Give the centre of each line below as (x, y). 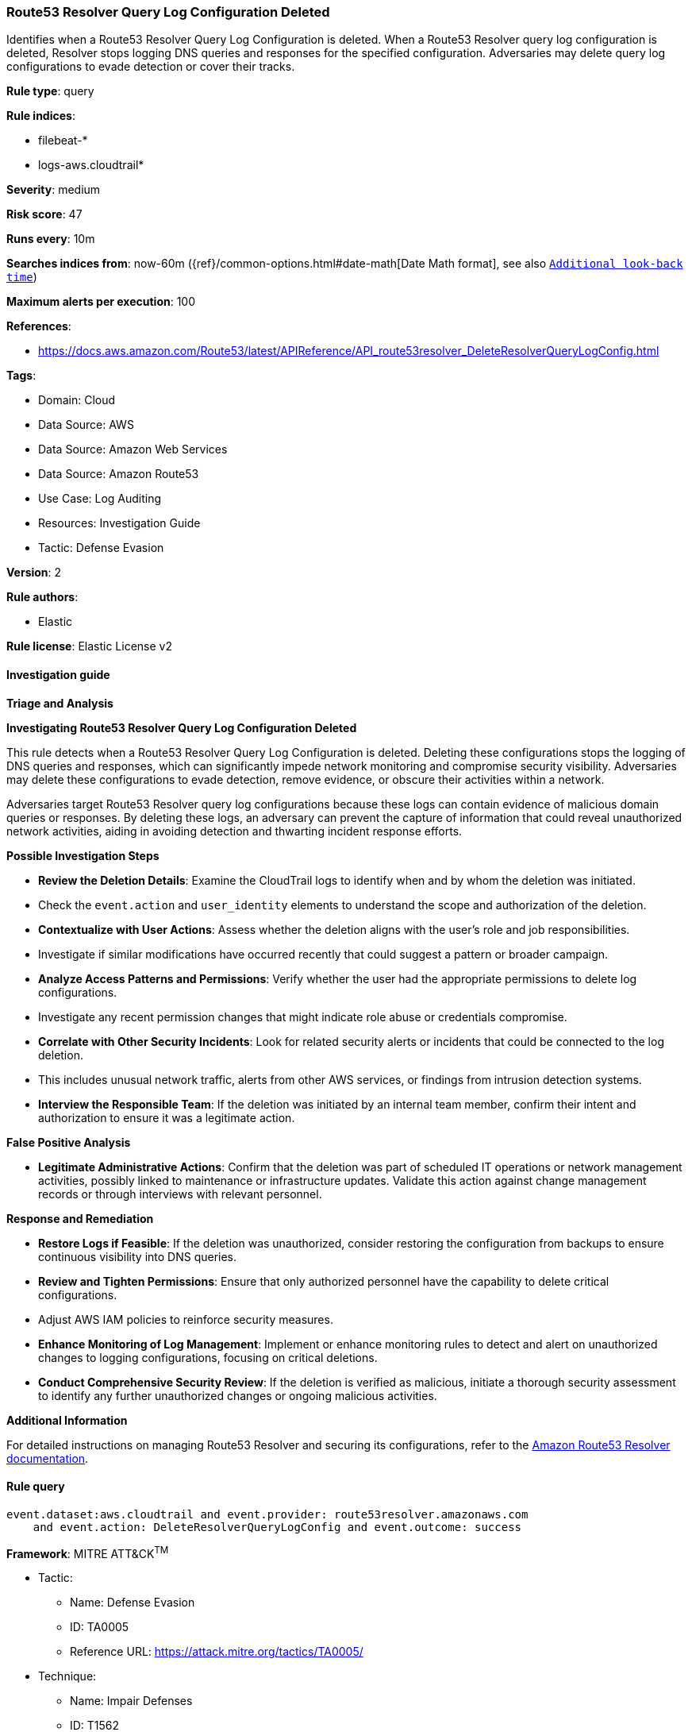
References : (39, 326)
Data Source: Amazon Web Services (133, 449)
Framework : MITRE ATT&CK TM (88, 1552)
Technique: (67, 1676)
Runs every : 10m (51, 239)
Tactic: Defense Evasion (101, 548)
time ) (22, 277)
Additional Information (67, 1420)
